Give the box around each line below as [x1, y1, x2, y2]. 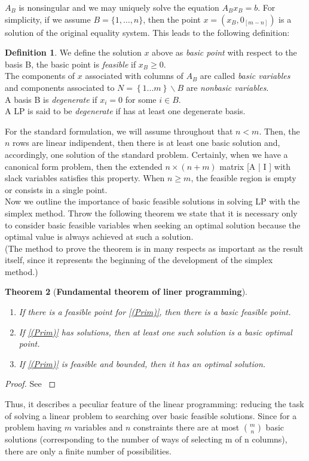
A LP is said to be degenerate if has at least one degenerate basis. [5, 105, 246, 117]
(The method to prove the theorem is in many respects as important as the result [5, 242, 304, 254]
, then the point [143, 13, 201, 25]
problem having [5, 421, 62, 433]
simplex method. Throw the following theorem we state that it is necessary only [5, 206, 298, 219]
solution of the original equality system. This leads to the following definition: [5, 26, 290, 38]
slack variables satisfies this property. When [5, 172, 165, 184]
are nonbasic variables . [186, 81, 269, 93]
